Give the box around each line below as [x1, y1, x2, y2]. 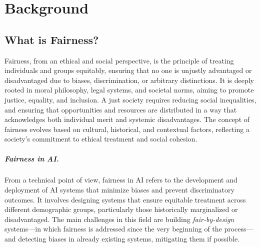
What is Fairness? [4, 31, 99, 47]
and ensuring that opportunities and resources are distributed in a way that [4, 104, 237, 114]
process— [224, 223, 253, 234]
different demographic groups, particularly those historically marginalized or [4, 204, 238, 214]
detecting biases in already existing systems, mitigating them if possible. [18, 233, 240, 244]
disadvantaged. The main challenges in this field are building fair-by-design [4, 213, 234, 224]
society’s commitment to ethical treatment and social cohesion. [4, 133, 197, 144]
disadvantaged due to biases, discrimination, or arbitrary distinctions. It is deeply [4, 74, 254, 85]
